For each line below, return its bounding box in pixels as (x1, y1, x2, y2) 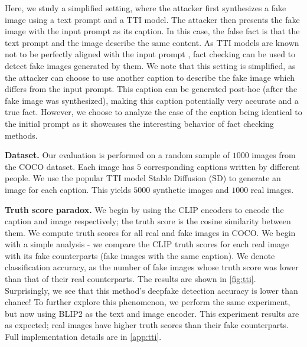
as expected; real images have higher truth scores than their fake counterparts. (5, 319, 289, 331)
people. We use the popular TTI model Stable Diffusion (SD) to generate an (5, 172, 281, 184)
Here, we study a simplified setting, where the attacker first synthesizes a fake (5, 2, 286, 14)
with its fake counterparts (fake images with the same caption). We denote (5, 249, 275, 261)
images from (252, 149, 296, 161)
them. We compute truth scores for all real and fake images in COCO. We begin (5, 226, 296, 238)
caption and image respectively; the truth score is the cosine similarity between (5, 215, 291, 227)
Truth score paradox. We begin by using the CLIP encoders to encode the (5, 203, 284, 215)
